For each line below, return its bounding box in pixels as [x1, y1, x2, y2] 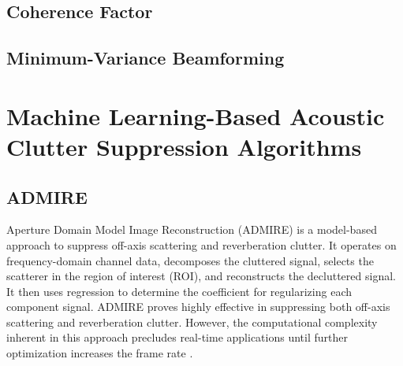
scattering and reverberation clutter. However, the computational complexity [6, 313, 378, 330]
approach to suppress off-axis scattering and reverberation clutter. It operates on [6, 236, 397, 253]
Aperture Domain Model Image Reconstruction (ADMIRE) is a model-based [6, 221, 377, 238]
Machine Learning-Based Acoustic [6, 99, 385, 131]
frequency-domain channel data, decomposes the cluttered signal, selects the [6, 252, 374, 268]
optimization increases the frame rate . [6, 345, 193, 361]
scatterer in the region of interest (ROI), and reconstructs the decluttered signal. [6, 268, 396, 284]
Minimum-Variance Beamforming [6, 46, 285, 70]
